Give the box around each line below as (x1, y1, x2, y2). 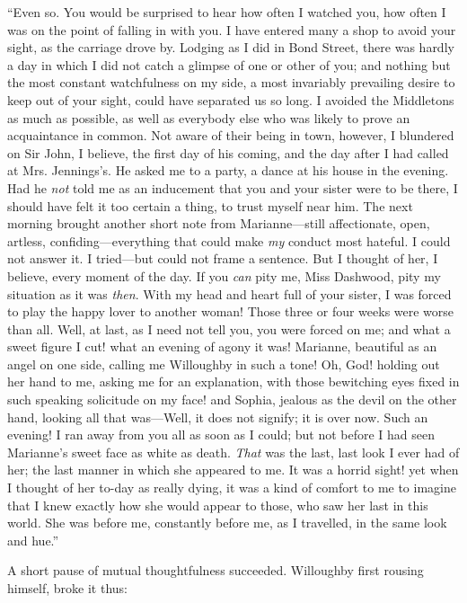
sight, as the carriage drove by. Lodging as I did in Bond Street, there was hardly (7, 38, 454, 57)
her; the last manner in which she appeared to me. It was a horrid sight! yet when (7, 460, 459, 479)
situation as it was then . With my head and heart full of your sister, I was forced (7, 284, 452, 303)
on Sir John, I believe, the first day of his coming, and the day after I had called (7, 143, 449, 162)
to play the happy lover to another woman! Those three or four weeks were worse (7, 302, 454, 321)
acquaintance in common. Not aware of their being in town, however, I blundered (7, 126, 454, 145)
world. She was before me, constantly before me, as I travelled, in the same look (7, 513, 447, 532)
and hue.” (7, 530, 59, 549)
